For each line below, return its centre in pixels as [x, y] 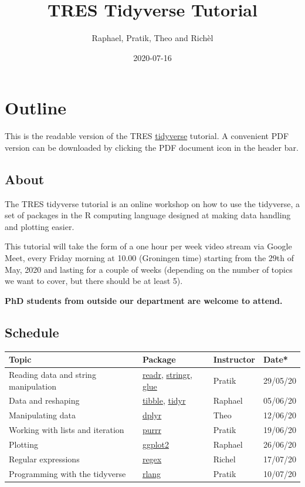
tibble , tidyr [164, 400]
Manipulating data [42, 415]
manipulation [33, 386]
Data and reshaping [44, 400]
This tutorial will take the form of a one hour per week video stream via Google [148, 246]
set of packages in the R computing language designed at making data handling [148, 215]
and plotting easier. [40, 226]
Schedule [32, 332]
